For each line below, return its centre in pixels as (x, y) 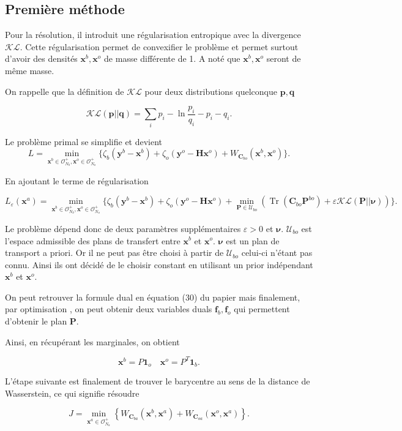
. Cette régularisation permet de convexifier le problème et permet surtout (159, 46)
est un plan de (253, 240)
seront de (284, 58)
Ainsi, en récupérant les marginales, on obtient (92, 341)
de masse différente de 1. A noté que (172, 58)
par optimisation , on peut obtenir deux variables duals (109, 309)
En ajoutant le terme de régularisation (77, 180)
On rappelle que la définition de (65, 91)
